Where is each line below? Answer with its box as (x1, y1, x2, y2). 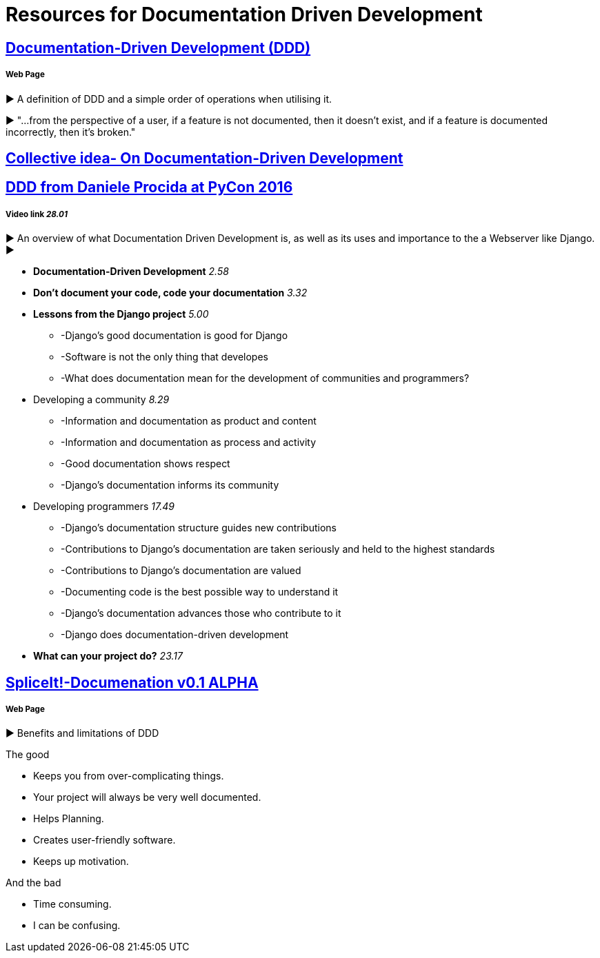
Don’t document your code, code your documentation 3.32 (33, 287, 308, 299)
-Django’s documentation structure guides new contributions (61, 522, 337, 534)
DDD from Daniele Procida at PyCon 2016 (6, 179, 293, 196)
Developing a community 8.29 (33, 394, 170, 406)
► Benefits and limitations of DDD (6, 727, 159, 740)
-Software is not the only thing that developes (61, 351, 268, 363)
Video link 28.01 (6, 209, 68, 219)
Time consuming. (33, 898, 112, 910)
